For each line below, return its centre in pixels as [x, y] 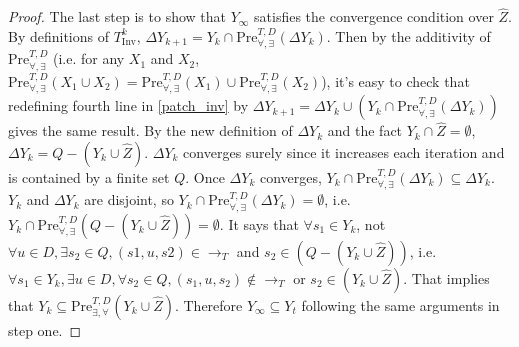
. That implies [446, 277]
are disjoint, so [129, 199]
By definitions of [59, 35]
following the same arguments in [400, 304]
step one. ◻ [45, 329]
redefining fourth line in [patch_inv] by [128, 105]
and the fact [365, 130]
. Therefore [208, 304]
